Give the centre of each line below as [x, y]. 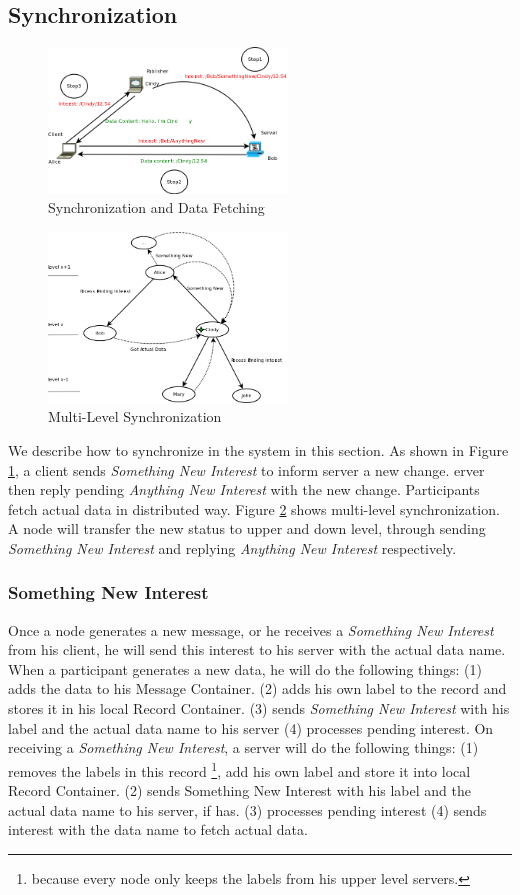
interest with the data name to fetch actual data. [158, 829]
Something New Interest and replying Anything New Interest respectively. [232, 547]
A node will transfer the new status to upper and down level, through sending [247, 528]
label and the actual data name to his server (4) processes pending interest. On [251, 727]
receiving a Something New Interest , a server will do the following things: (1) [243, 747]
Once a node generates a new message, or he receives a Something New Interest [251, 629]
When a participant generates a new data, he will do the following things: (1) [245, 668]
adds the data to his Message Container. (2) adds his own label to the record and [257, 688]
